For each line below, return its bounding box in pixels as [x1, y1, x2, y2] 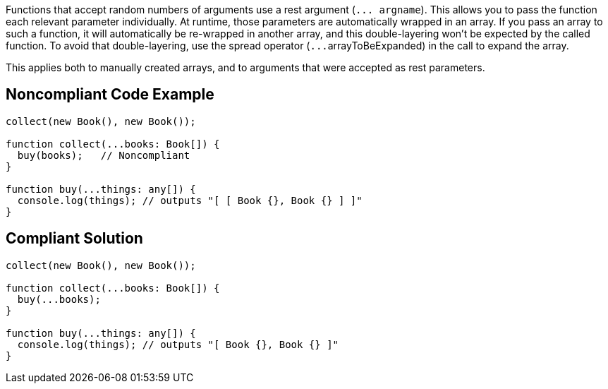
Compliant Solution [6, 229, 143, 248]
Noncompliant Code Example [6, 85, 214, 104]
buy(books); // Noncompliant [17, 149, 190, 161]
